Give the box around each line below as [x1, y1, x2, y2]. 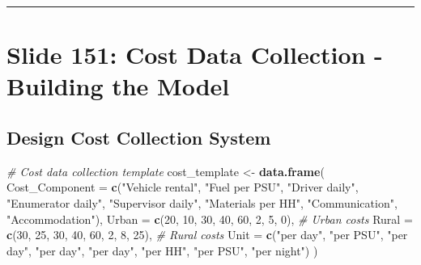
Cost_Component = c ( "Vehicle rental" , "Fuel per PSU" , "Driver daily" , [6, 179, 359, 196]
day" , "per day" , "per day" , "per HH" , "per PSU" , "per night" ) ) [6, 242, 318, 259]
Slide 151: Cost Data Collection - [6, 38, 383, 71]
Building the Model [6, 69, 230, 103]
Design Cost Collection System [6, 124, 271, 149]
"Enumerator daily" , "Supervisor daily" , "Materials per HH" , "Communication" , [6, 194, 398, 211]
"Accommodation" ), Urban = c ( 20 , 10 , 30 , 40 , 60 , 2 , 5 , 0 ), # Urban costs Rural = [6, 210, 413, 227]
